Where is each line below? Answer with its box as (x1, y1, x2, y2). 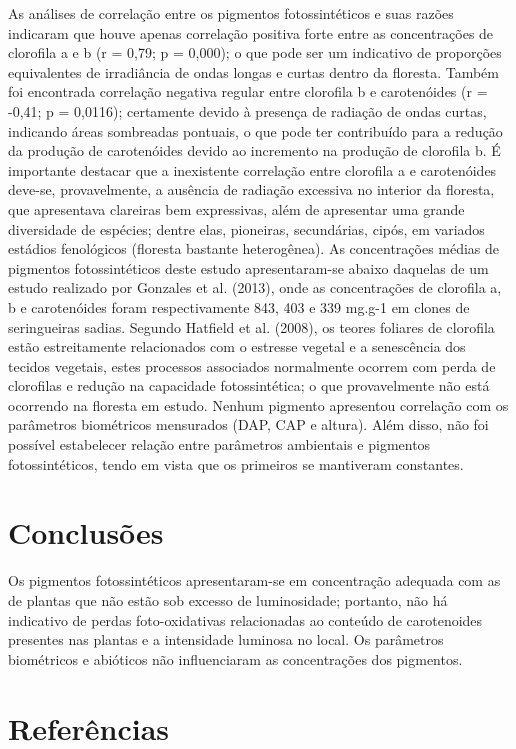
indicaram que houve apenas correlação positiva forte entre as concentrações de (8, 22, 494, 43)
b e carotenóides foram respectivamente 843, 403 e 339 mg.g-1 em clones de (8, 296, 470, 317)
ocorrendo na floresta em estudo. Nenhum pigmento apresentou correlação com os (8, 394, 509, 415)
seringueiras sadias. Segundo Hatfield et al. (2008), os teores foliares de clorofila (8, 316, 495, 337)
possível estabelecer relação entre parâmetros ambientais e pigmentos (8, 434, 431, 455)
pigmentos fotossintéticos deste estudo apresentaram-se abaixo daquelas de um (8, 257, 489, 278)
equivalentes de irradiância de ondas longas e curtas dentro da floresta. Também (8, 61, 499, 82)
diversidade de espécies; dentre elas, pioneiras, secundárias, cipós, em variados (8, 218, 485, 239)
